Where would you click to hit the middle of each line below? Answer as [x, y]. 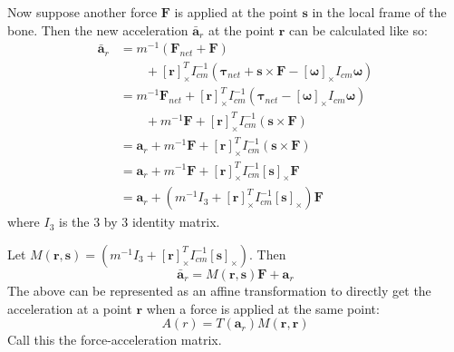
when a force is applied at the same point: [263, 308]
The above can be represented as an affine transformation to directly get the [219, 290]
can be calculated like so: [358, 29]
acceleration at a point [70, 308]
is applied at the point [236, 12]
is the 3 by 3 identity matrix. [140, 222]
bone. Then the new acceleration [98, 29]
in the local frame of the [379, 12]
